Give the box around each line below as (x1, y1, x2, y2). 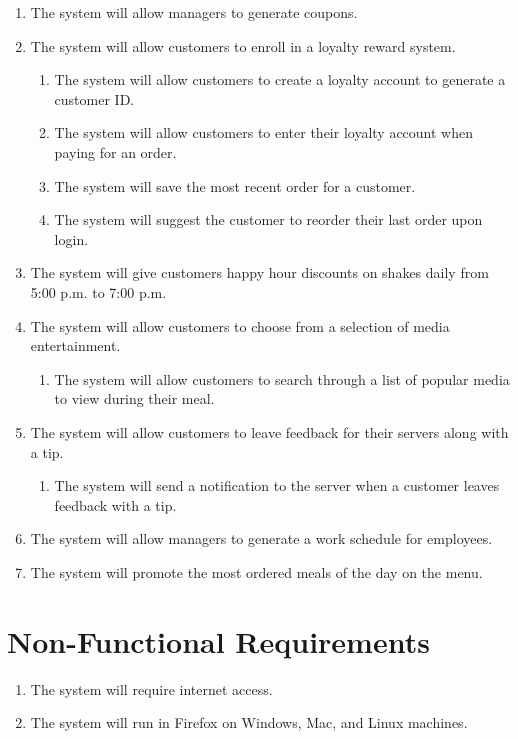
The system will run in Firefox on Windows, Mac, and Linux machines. (30, 712, 468, 733)
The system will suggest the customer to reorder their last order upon (54, 209, 483, 230)
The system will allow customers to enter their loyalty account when (54, 122, 474, 143)
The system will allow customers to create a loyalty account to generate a (54, 69, 506, 90)
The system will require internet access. (30, 678, 273, 699)
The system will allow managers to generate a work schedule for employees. (30, 528, 493, 549)
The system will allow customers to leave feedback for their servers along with (30, 421, 509, 442)
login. (54, 228, 89, 249)
